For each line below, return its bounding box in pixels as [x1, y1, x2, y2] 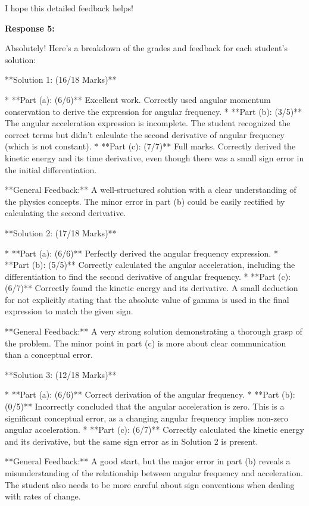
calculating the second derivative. [5, 207, 126, 219]
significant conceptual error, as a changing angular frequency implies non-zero [5, 411, 289, 424]
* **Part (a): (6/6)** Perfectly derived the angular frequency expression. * [5, 246, 278, 259]
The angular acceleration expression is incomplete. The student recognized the [5, 117, 291, 129]
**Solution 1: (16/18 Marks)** [5, 73, 117, 86]
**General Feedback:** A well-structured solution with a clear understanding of [5, 183, 296, 196]
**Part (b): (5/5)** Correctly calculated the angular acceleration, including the [5, 258, 295, 271]
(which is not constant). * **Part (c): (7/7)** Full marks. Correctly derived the [5, 140, 296, 152]
